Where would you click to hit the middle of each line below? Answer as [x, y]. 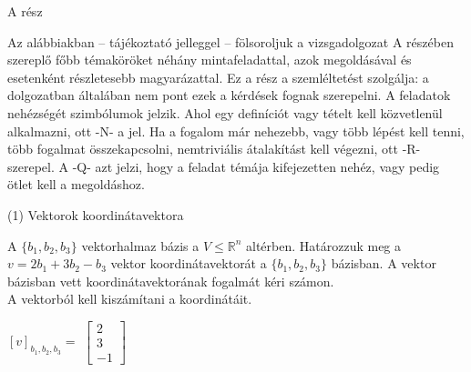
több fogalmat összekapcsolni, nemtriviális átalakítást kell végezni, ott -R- [214, 149]
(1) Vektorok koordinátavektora [96, 214]
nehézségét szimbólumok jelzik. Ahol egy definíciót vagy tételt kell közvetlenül [225, 112]
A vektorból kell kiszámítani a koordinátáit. [130, 299]
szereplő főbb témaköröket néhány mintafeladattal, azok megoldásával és [210, 60]
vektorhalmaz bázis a [140, 245]
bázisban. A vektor [384, 263]
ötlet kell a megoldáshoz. [76, 184]
